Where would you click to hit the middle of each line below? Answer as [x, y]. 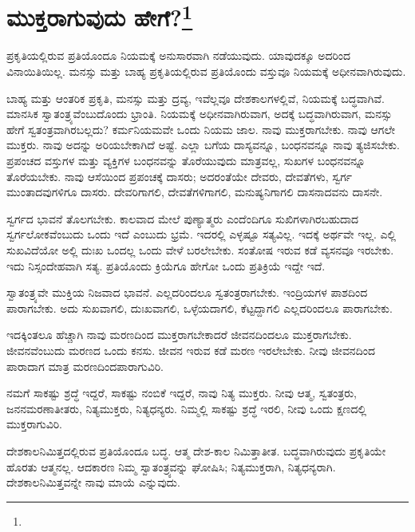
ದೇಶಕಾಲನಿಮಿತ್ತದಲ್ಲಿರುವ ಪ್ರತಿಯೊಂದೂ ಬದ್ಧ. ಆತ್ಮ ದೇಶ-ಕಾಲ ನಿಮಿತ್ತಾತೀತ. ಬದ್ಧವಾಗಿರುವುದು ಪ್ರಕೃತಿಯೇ [196, 450]
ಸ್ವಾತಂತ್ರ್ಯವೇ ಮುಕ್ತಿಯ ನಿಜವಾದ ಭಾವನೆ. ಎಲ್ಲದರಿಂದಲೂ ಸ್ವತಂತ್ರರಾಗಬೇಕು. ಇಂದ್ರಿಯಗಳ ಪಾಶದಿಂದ [187, 292]
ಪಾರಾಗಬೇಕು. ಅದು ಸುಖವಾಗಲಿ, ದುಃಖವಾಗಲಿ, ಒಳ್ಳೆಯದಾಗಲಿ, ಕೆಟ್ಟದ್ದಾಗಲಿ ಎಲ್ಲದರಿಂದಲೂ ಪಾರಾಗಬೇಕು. [200, 307]
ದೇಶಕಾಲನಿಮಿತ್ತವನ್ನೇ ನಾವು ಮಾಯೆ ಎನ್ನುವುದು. [93, 482]
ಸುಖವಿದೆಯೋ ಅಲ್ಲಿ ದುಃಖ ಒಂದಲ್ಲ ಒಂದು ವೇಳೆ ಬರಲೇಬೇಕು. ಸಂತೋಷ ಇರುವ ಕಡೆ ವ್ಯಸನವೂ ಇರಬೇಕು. [200, 249]
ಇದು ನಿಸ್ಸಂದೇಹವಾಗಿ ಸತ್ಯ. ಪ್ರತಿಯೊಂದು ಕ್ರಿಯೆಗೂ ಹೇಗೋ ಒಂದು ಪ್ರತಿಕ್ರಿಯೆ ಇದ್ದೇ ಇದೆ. [166, 265]
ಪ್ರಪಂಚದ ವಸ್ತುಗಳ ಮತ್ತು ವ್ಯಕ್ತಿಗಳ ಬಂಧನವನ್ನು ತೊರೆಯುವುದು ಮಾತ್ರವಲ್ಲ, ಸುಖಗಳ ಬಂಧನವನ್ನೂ [186, 161]
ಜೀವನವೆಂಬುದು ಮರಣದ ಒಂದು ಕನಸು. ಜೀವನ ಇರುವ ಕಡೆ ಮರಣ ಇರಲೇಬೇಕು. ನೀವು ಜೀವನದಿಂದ [191, 350]
